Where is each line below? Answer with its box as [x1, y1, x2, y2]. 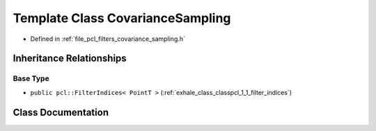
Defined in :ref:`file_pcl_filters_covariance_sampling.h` [30, 35, 186, 43]
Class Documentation [13, 106, 109, 118]
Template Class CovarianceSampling [13, 10, 231, 26]
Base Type [13, 73, 49, 83]
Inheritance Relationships [13, 53, 127, 64]
